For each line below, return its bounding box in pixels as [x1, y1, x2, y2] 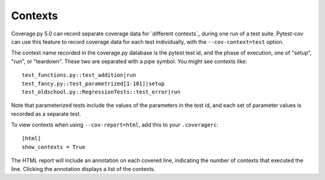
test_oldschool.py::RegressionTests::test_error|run [22, 88, 181, 95]
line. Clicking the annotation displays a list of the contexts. [11, 165, 156, 172]
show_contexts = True [22, 143, 85, 150]
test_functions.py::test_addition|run [22, 72, 137, 79]
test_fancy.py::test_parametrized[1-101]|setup [22, 80, 165, 87]
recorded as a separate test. [11, 110, 81, 117]
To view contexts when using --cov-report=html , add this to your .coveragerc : [11, 121, 219, 128]
